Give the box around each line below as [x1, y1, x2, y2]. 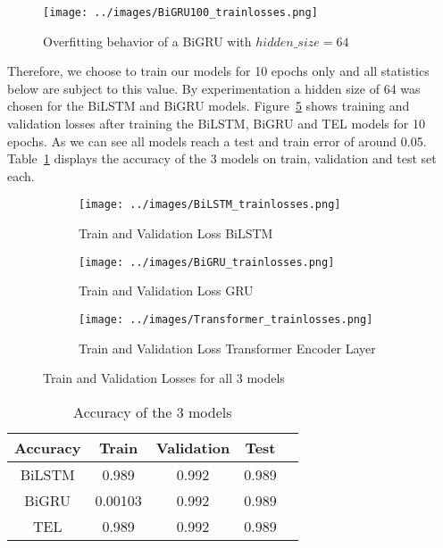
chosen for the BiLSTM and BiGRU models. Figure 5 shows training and [7, 96, 410, 115]
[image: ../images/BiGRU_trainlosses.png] [79, 255, 335, 269]
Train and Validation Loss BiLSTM [79, 224, 273, 243]
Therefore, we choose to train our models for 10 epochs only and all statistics [7, 62, 430, 80]
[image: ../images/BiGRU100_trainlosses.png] [43, 6, 318, 19]
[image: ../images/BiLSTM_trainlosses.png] [79, 198, 341, 212]
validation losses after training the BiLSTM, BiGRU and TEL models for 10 [7, 114, 425, 133]
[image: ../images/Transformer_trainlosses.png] [79, 312, 373, 326]
